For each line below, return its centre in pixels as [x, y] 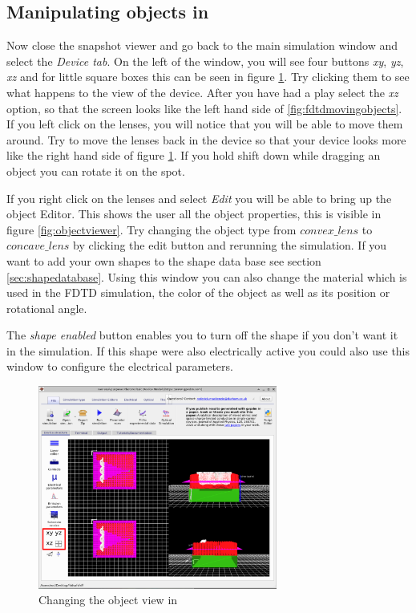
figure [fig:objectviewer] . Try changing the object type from [151, 229]
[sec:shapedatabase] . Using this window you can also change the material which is [207, 276]
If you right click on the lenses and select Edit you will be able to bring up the [199, 198]
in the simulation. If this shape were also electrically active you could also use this [208, 350]
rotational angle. [47, 308]
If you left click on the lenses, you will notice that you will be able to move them [205, 124]
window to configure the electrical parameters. [120, 366]
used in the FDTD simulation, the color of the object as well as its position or [198, 292]
